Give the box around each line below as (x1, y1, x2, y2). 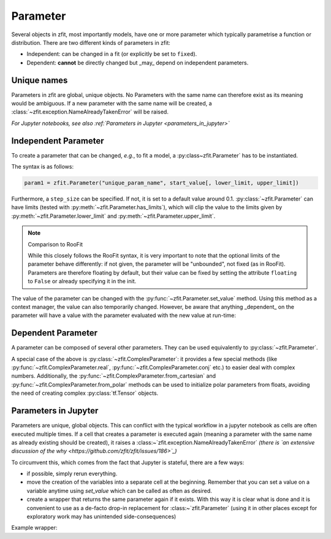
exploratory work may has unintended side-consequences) (26, 513, 177, 521)
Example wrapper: (11, 524, 58, 532)
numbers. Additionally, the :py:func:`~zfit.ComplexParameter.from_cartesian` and (11, 372, 216, 380)
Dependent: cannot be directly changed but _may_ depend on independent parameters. (26, 59, 249, 66)
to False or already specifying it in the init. (28, 278, 137, 285)
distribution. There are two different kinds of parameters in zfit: (11, 39, 171, 46)
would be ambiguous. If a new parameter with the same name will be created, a (11, 100, 212, 107)
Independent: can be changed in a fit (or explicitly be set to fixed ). (26, 50, 197, 58)
